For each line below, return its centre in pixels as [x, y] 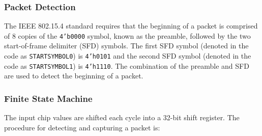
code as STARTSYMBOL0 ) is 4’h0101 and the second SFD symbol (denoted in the [128, 56]
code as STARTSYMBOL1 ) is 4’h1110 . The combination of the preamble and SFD [127, 65]
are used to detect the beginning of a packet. [74, 76]
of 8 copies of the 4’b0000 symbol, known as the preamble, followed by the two [127, 35]
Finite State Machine [48, 98]
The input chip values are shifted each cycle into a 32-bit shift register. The [122, 117]
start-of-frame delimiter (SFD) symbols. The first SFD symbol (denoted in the [126, 46]
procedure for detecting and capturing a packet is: [82, 127]
